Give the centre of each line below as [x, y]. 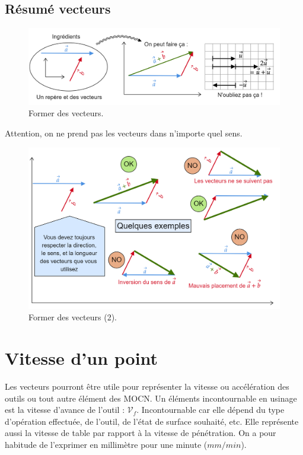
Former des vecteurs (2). [73, 317]
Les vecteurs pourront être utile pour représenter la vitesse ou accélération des [147, 386]
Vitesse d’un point [82, 357]
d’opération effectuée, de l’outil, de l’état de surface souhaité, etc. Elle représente [152, 421]
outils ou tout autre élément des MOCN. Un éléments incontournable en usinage [151, 398]
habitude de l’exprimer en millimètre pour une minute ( [106, 444]
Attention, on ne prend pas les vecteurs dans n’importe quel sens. [124, 133]
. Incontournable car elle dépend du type [210, 410]
